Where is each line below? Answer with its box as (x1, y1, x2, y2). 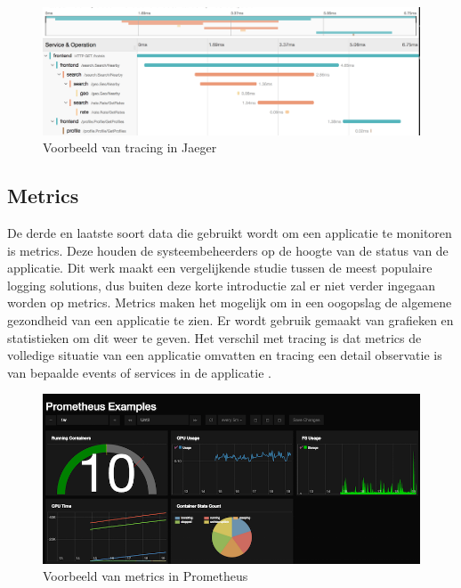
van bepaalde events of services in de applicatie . (7, 363, 271, 381)
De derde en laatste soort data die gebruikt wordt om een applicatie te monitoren (7, 224, 452, 242)
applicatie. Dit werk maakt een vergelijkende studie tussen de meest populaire (7, 258, 433, 277)
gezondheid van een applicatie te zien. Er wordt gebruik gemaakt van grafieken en (7, 311, 454, 330)
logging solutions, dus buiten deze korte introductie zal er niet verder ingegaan (7, 275, 436, 294)
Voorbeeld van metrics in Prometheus (43, 567, 248, 585)
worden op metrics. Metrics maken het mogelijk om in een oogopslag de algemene (7, 293, 452, 312)
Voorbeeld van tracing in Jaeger (43, 138, 217, 157)
